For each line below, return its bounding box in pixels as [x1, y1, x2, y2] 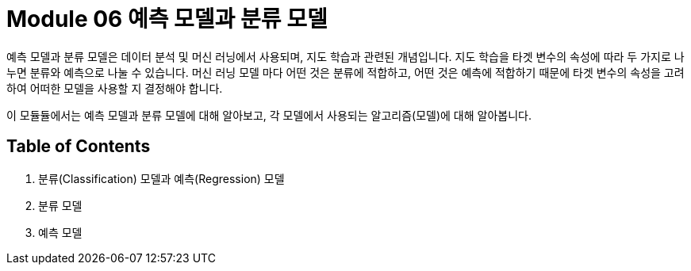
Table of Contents [6, 136, 151, 157]
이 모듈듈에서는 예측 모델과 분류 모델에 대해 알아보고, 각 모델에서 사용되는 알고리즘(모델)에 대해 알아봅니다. [6, 108, 532, 122]
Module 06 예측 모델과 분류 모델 [6, 6, 328, 32]
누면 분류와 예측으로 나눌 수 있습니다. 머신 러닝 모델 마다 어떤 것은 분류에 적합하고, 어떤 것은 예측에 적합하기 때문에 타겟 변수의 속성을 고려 [6, 65, 685, 79]
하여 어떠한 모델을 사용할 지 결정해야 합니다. [6, 81, 223, 95]
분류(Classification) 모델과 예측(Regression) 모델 [38, 171, 285, 185]
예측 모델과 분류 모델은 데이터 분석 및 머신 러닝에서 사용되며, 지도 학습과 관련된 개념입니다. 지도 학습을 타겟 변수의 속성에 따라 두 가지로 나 [6, 49, 685, 63]
